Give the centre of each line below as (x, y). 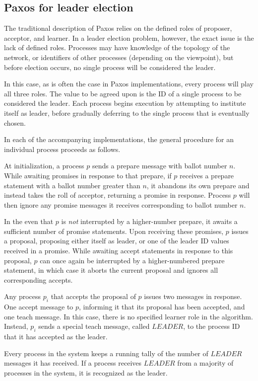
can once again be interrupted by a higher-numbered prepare (132, 260)
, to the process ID (212, 326)
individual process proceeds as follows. (62, 149)
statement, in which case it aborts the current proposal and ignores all (111, 270)
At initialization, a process (44, 166)
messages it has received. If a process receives (73, 363)
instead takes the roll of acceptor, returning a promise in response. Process (118, 195)
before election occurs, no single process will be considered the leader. (110, 67)
